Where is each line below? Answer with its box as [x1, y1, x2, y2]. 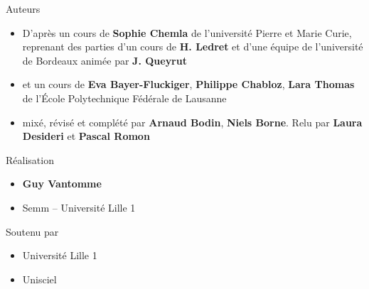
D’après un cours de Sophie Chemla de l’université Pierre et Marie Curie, [22, 25, 352, 40]
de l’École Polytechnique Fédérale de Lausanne [22, 90, 227, 105]
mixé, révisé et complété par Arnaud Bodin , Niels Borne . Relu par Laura [22, 114, 363, 129]
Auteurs [6, 1, 41, 16]
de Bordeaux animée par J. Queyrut [22, 53, 187, 67]
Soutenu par [6, 224, 59, 239]
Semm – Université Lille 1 [22, 200, 136, 214]
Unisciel [22, 271, 57, 286]
